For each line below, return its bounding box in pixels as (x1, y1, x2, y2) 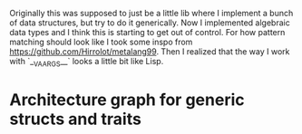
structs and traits (9, 109, 142, 129)
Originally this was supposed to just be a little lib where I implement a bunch (9, 8, 294, 18)
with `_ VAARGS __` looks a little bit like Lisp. (9, 56, 164, 69)
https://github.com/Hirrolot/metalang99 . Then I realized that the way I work (9, 46, 290, 57)
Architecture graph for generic (9, 90, 245, 110)
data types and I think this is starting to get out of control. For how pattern (9, 27, 286, 37)
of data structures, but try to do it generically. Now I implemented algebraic (9, 17, 290, 28)
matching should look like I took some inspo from (9, 36, 193, 47)
